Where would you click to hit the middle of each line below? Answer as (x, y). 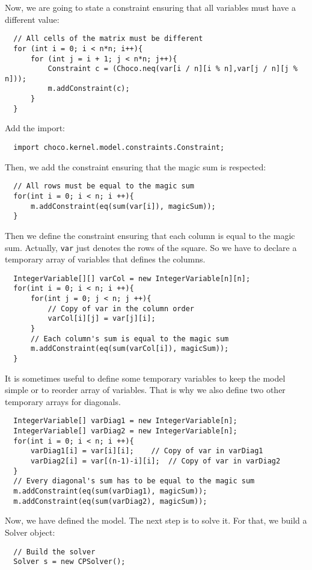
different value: (32, 19)
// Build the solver (54, 552)
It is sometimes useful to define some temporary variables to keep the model (145, 378)
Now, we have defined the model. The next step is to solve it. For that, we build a (156, 520)
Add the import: (35, 128)
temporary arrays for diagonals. (63, 401)
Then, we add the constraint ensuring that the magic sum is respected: (136, 166)
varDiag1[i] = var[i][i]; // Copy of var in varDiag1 (147, 451)
